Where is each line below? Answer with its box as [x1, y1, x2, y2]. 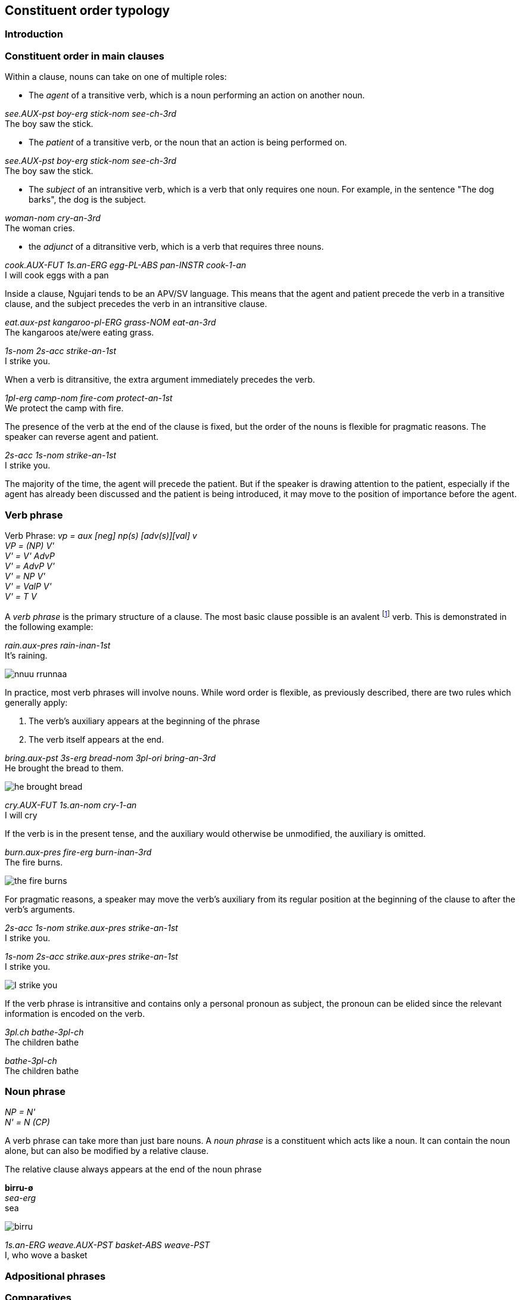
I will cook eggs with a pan [5, 270, 109, 281]
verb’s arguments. [5, 904, 75, 914]
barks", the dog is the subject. [29, 194, 146, 205]
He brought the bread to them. [5, 762, 124, 773]
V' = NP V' [5, 570, 46, 581]
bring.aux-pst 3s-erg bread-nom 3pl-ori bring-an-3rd [5, 752, 216, 763]
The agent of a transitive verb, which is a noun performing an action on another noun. [29, 90, 365, 101]
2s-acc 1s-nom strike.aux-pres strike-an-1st [5, 922, 178, 933]
